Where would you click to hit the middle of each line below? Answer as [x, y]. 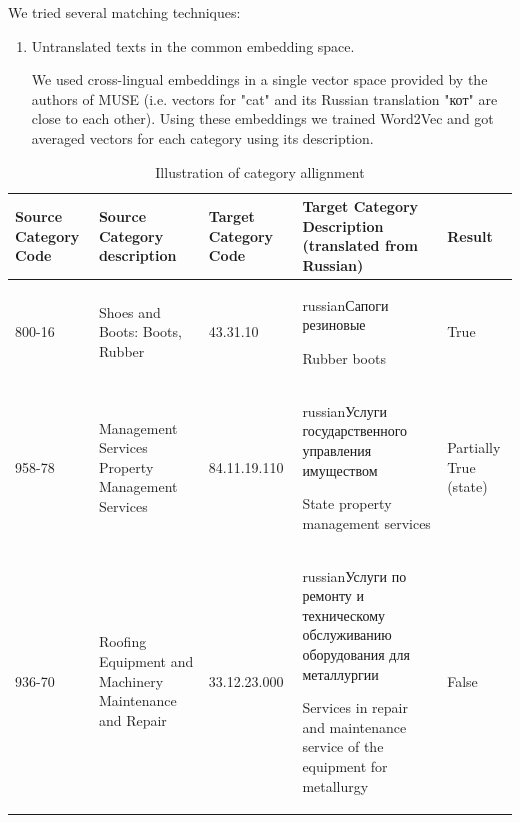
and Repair [132, 719]
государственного [355, 430]
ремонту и [333, 595]
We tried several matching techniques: [124, 12]
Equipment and [146, 661]
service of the [343, 746]
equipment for [345, 765]
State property [347, 503]
